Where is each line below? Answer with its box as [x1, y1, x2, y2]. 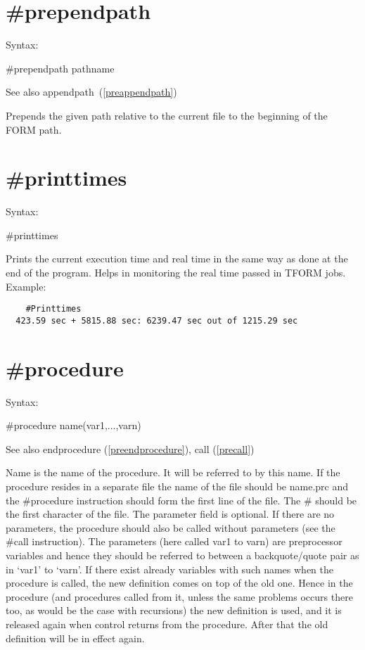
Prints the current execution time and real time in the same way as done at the [6, 251, 348, 266]
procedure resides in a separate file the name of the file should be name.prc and [6, 479, 348, 493]
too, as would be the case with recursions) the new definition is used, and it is [6, 603, 342, 618]
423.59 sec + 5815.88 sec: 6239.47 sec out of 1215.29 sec [15, 315, 298, 326]
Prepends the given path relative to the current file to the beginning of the [6, 108, 328, 122]
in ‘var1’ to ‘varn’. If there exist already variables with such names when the [6, 561, 333, 576]
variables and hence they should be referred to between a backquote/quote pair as [6, 547, 359, 562]
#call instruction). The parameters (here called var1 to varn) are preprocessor [6, 534, 342, 549]
